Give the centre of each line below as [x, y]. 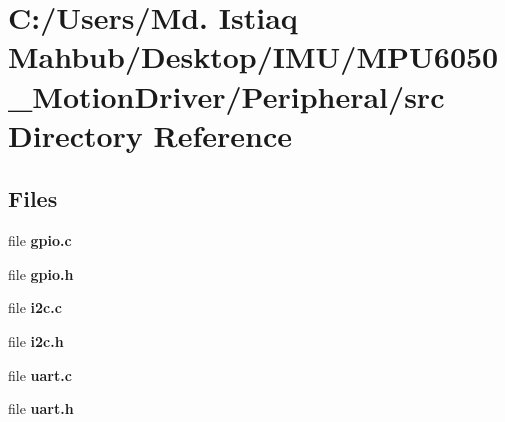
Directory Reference [150, 134]
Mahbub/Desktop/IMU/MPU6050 [253, 56]
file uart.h [41, 408]
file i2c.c [35, 307]
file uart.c [40, 374]
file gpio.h [41, 273]
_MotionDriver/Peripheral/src [226, 95]
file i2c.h [36, 340]
